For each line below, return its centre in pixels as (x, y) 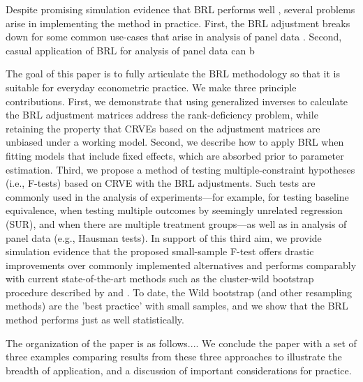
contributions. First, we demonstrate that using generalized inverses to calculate (177, 101)
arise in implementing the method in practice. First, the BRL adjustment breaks (178, 23)
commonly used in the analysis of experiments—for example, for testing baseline (177, 196)
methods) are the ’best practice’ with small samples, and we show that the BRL (177, 306)
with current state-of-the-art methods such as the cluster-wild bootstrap (160, 278)
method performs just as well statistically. (95, 320)
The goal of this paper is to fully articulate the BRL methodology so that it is (173, 74)
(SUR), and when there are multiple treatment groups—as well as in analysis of (176, 223)
